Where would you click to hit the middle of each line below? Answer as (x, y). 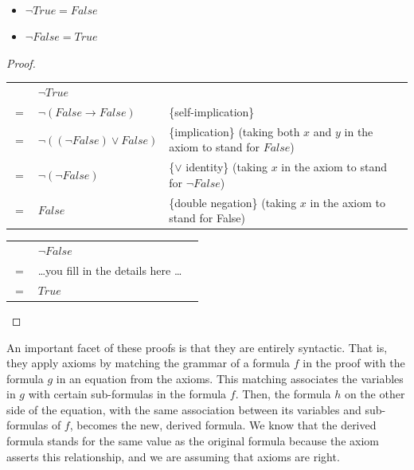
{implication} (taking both (234, 131)
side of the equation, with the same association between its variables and (184, 409)
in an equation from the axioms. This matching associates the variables (230, 378)
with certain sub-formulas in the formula (127, 394)
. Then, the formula (283, 394)
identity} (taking (227, 167)
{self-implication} (212, 111)
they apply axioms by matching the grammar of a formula (148, 363)
